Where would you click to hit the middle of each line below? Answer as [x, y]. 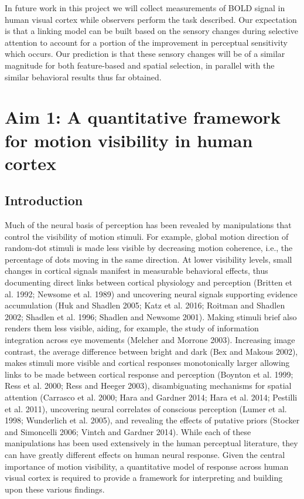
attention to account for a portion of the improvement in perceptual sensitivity [146, 42]
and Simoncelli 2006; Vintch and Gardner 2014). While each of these [128, 431]
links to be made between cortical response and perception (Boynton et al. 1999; [149, 374]
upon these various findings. [55, 489]
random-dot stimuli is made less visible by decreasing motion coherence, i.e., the [149, 248]
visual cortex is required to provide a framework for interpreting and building [144, 478]
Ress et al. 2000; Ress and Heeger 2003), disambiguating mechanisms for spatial [148, 386]
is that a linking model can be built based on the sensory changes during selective [152, 31]
